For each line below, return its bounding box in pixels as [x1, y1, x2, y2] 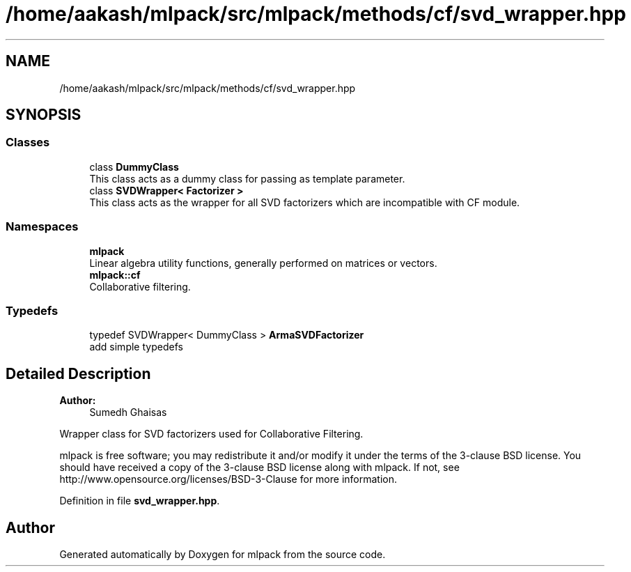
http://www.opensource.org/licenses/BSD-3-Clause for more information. [59, 473, 397, 486]
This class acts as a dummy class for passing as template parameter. [89, 172, 405, 185]
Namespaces [6, 219, 79, 234]
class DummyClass [89, 160, 179, 173]
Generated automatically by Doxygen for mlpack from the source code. [59, 548, 386, 560]
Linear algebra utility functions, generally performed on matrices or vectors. [89, 256, 437, 269]
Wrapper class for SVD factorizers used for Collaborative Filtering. [59, 428, 364, 440]
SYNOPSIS [6, 106, 81, 124]
